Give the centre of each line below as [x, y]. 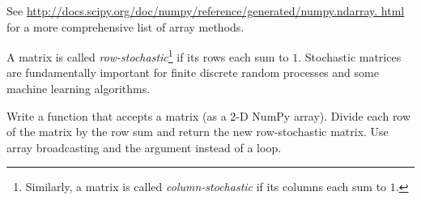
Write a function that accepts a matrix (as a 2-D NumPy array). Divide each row [209, 115]
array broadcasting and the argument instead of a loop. [144, 147]
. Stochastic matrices [350, 56]
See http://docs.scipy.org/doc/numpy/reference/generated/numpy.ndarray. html [206, 11]
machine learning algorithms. [79, 89]
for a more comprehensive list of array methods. [125, 26]
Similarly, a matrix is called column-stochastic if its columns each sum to [206, 187]
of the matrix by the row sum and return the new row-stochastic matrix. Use [198, 132]
